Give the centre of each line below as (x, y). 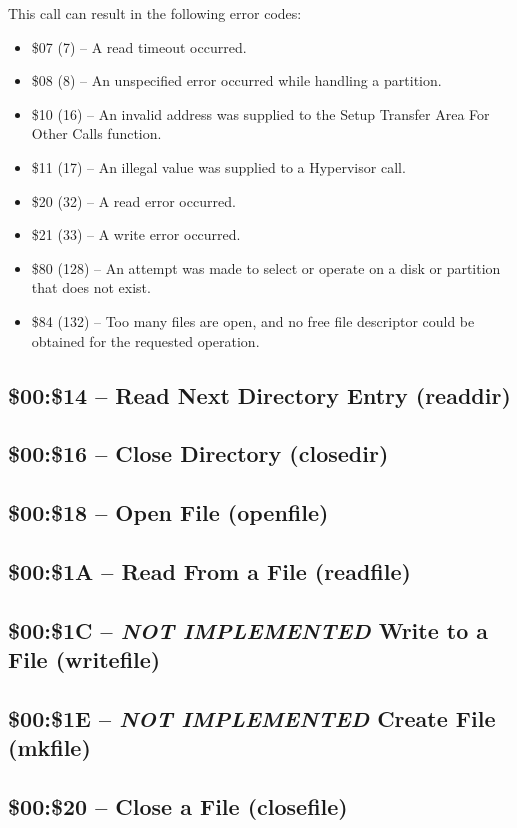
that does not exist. (91, 287)
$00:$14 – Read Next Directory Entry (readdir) (259, 394)
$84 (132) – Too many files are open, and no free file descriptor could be (253, 320)
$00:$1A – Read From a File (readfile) (209, 570)
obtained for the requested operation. (145, 340)
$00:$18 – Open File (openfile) (168, 512)
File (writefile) (84, 659)
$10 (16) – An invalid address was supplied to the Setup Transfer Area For (260, 113)
